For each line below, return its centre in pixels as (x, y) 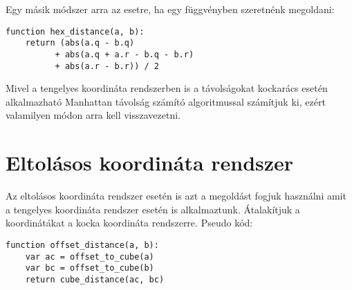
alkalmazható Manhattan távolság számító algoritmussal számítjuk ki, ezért (166, 101)
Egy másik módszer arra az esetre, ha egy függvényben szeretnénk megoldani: (170, 9)
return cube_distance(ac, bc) (95, 279)
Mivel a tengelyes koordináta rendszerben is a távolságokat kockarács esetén (167, 88)
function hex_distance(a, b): (75, 31)
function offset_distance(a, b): (82, 245)
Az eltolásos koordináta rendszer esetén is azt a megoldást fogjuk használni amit (176, 196)
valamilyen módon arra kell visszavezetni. (93, 115)
